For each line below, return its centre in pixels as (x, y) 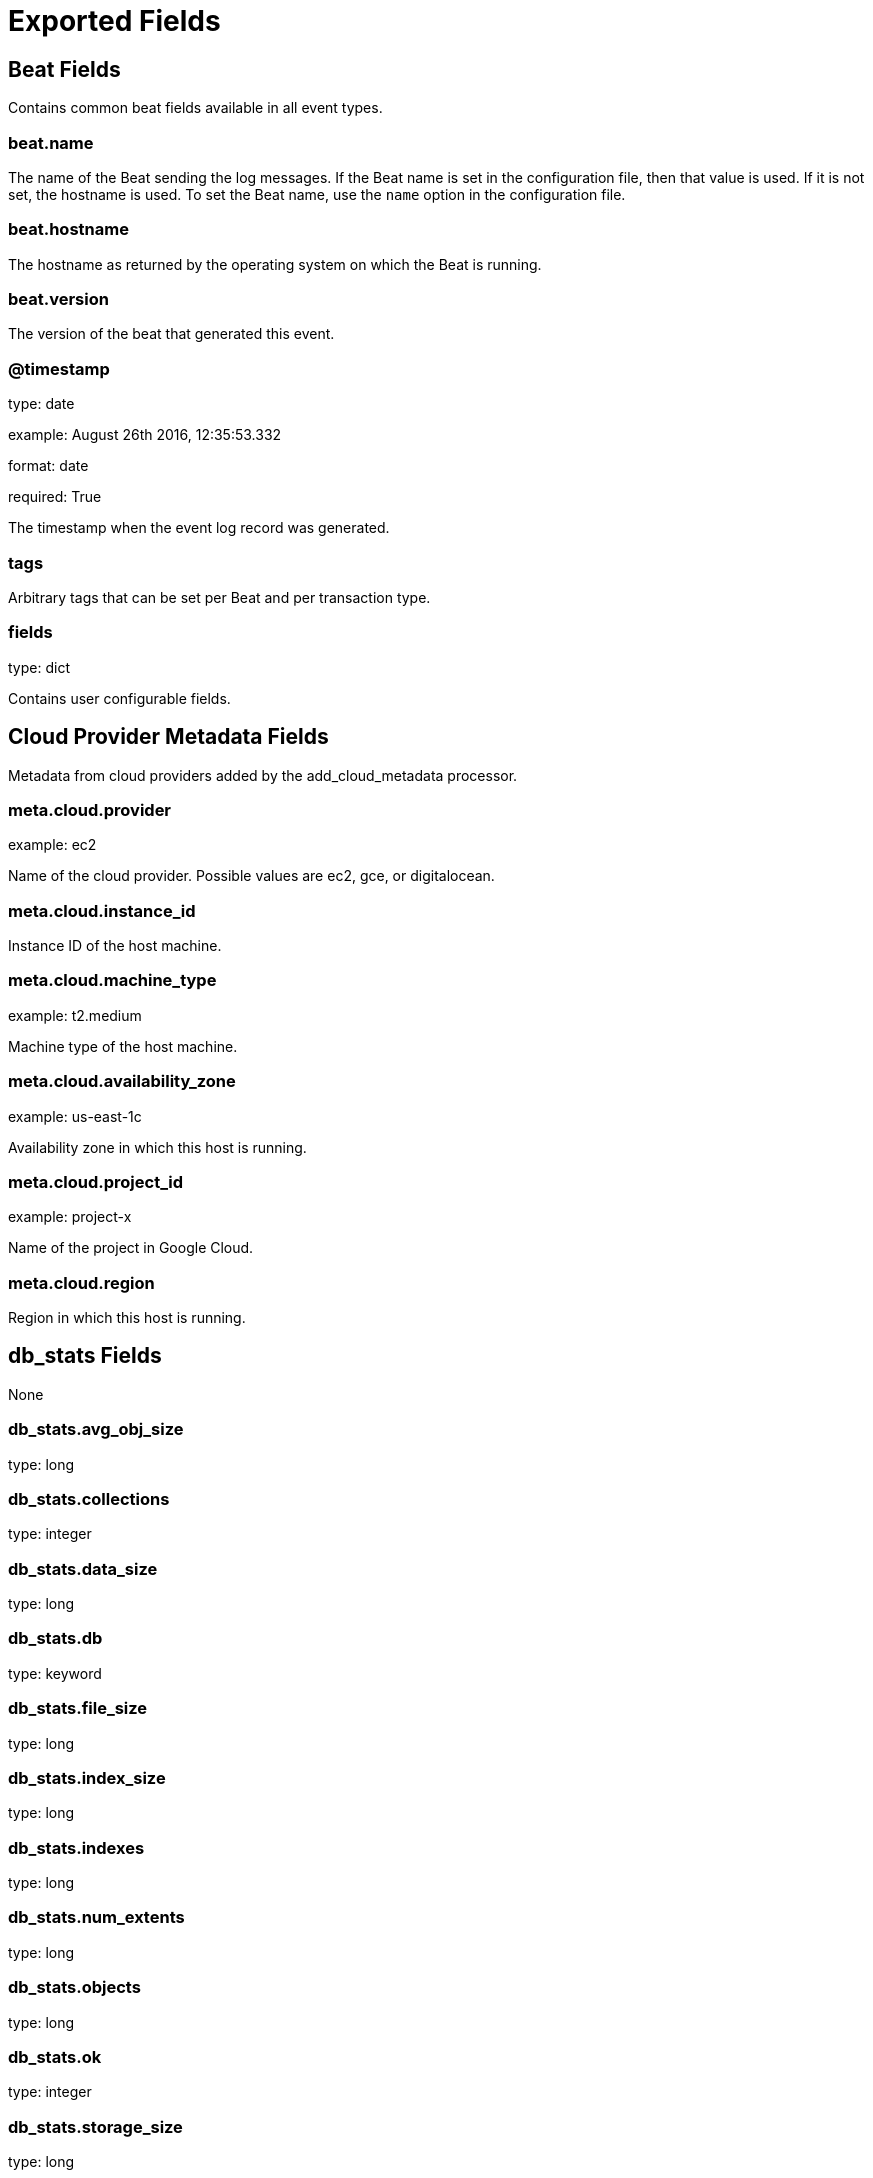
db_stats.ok (55, 2056)
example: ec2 (52, 845)
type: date (41, 404)
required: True (55, 497)
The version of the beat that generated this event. (171, 334)
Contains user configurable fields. (119, 698)
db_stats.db (55, 1638)
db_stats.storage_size (95, 2126)
